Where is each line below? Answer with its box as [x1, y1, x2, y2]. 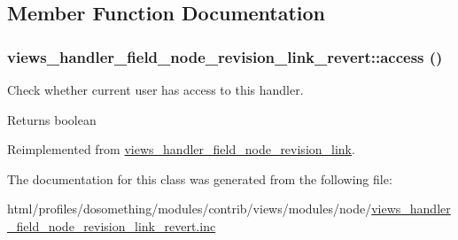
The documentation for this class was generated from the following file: [7, 169, 392, 188]
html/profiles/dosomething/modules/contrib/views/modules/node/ [7, 199, 372, 218]
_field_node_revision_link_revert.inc [7, 216, 216, 235]
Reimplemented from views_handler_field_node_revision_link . [7, 140, 355, 159]
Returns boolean [7, 110, 97, 128]
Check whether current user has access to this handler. [7, 81, 304, 98]
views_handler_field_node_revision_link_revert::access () [7, 45, 443, 67]
